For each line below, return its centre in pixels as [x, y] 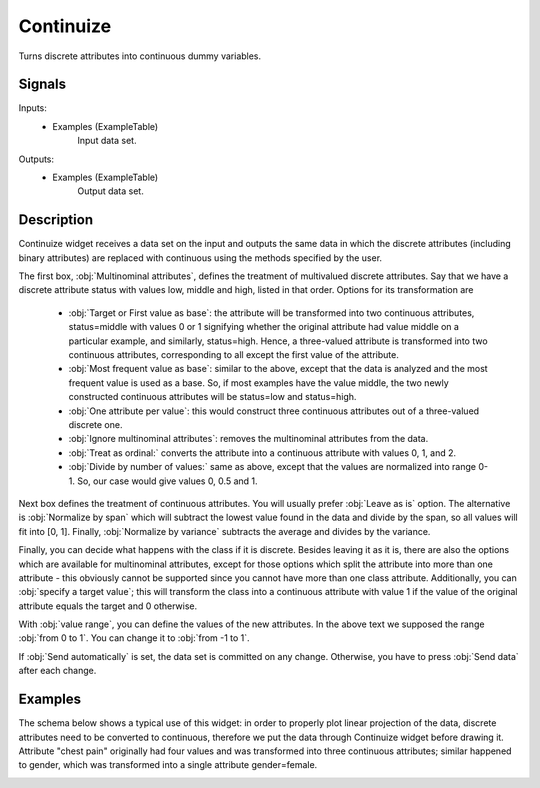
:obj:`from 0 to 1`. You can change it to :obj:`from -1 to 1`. [134, 638]
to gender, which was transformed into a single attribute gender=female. [168, 765]
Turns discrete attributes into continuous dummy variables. [140, 56]
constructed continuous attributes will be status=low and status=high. [212, 397]
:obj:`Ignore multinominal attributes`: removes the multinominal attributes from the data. [248, 439]
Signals [42, 84]
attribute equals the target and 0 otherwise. [108, 606]
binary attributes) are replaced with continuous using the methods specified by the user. [200, 257]
